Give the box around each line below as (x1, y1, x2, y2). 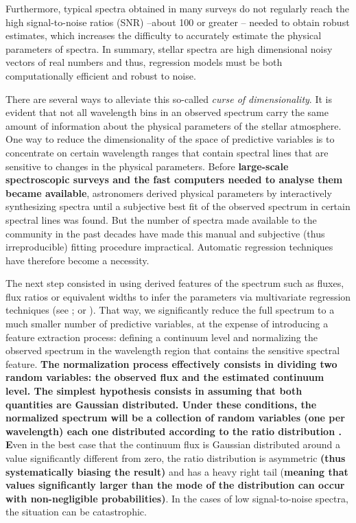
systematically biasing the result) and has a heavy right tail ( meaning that (5, 464, 348, 478)
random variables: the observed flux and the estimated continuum (5, 370, 324, 384)
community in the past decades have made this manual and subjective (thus (5, 226, 325, 240)
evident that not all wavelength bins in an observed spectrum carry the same (5, 105, 329, 119)
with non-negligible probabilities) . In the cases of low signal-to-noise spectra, (5, 491, 348, 505)
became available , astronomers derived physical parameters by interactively (5, 185, 332, 200)
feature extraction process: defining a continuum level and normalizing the (5, 329, 318, 344)
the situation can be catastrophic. (5, 504, 147, 519)
